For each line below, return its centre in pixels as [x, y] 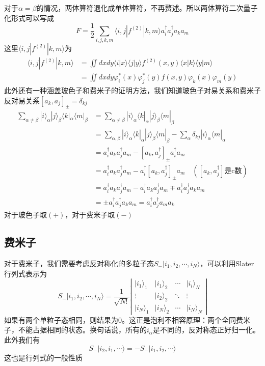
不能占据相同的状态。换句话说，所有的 [82, 330]
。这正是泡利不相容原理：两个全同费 [182, 319]
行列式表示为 [25, 273]
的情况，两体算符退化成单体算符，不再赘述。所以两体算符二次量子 [147, 8]
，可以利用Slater [227, 263]
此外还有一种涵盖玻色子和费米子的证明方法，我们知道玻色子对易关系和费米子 [132, 90]
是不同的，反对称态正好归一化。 [206, 330]
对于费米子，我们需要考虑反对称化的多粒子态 [79, 263]
